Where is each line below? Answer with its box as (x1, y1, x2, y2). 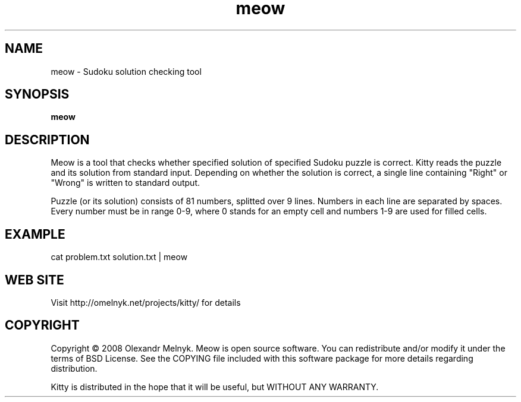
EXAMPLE (5, 226, 65, 242)
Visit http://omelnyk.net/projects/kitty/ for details (51, 297, 241, 308)
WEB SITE (5, 272, 64, 287)
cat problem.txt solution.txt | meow (51, 252, 188, 262)
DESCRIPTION (5, 132, 90, 147)
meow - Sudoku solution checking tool (51, 66, 202, 77)
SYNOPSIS (5, 87, 70, 102)
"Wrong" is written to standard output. (51, 178, 200, 188)
